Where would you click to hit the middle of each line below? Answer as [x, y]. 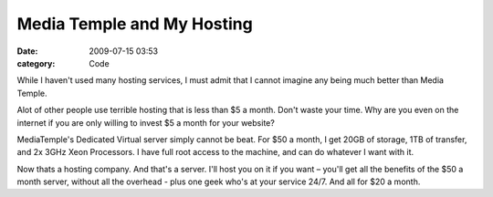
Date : [27, 51]
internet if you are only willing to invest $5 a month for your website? [146, 122]
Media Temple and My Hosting [135, 24]
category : [36, 63]
